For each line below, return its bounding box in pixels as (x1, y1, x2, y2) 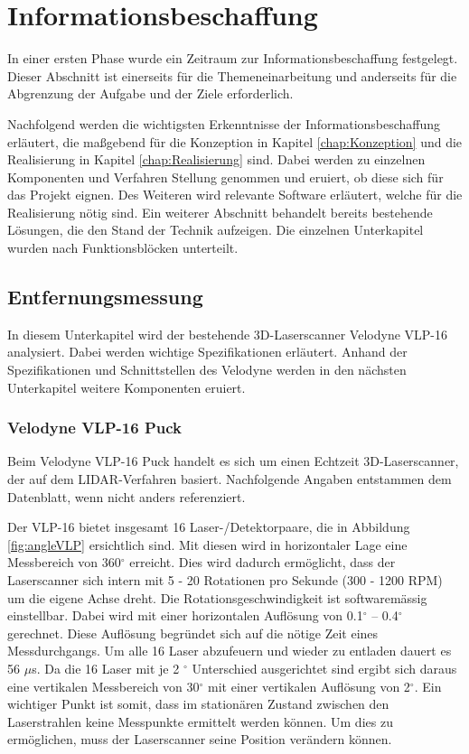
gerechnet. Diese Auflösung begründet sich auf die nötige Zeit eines (7, 623, 379, 642)
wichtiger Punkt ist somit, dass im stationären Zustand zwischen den (7, 694, 389, 713)
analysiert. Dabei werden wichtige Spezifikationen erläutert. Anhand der (7, 342, 408, 361)
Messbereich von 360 (7, 553, 121, 572)
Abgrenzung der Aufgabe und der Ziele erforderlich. (7, 84, 294, 103)
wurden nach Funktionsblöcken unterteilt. (7, 238, 239, 257)
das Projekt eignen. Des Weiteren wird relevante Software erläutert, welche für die (7, 185, 463, 204)
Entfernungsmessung (7, 283, 203, 311)
